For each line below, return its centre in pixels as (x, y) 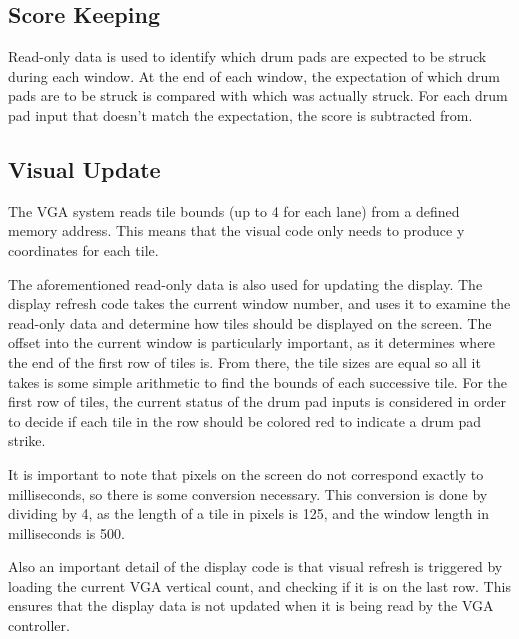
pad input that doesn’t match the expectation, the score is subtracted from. (240, 114)
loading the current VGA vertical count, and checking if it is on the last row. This (259, 585)
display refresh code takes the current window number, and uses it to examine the (259, 303)
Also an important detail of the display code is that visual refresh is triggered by (255, 566)
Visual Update (84, 168)
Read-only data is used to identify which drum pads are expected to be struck (247, 56)
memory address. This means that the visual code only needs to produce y (236, 230)
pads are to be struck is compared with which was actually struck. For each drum (258, 95)
